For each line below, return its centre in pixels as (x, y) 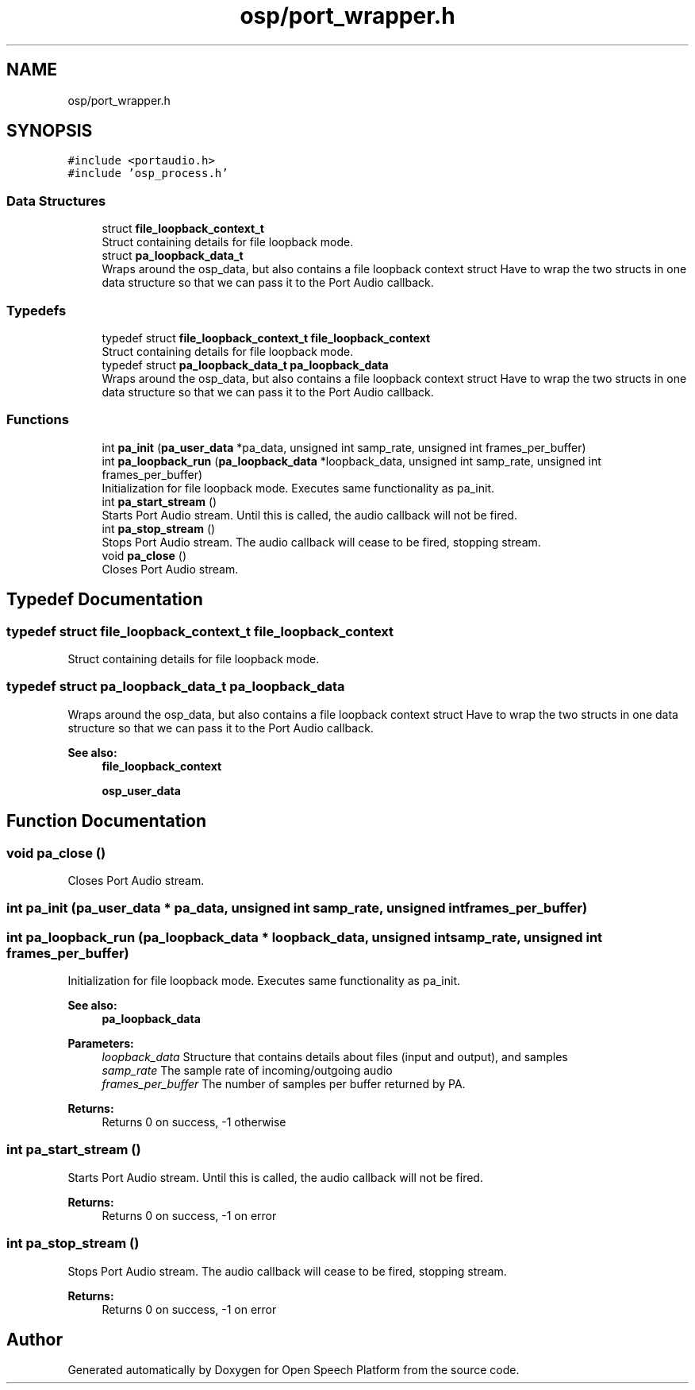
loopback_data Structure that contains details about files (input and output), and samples (335, 1057)
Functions (38, 420)
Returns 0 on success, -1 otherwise (194, 1122)
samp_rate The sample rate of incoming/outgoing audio (247, 1070)
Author (35, 1339)
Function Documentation (106, 821)
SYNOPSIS (50, 131)
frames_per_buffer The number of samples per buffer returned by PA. (284, 1084)
